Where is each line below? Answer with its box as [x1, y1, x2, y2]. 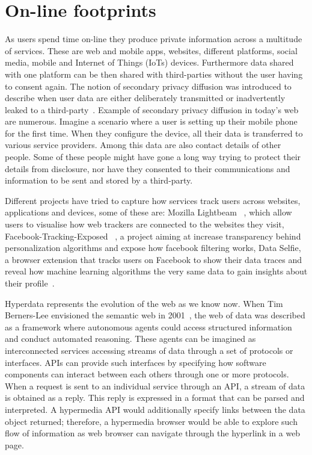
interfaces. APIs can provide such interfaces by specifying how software [5, 356, 266, 368]
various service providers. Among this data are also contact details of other [5, 138, 281, 151]
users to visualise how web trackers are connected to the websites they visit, [5, 218, 284, 231]
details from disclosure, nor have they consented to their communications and [5, 162, 290, 175]
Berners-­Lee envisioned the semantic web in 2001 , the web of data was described [5, 309, 305, 321]
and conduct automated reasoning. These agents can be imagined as [5, 332, 256, 345]
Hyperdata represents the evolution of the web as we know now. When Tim [5, 297, 283, 309]
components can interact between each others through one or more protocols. [5, 368, 289, 380]
